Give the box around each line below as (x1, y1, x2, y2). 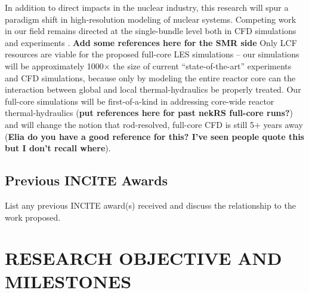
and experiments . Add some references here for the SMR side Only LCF (5, 36, 297, 48)
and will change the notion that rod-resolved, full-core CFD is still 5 (5, 118, 255, 130)
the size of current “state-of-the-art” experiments (113, 59, 292, 72)
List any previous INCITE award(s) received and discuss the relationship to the (5, 199, 296, 211)
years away (263, 118, 303, 130)
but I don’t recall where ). (5, 142, 111, 154)
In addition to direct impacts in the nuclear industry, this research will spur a (5, 1, 289, 13)
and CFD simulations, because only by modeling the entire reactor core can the (5, 71, 296, 84)
